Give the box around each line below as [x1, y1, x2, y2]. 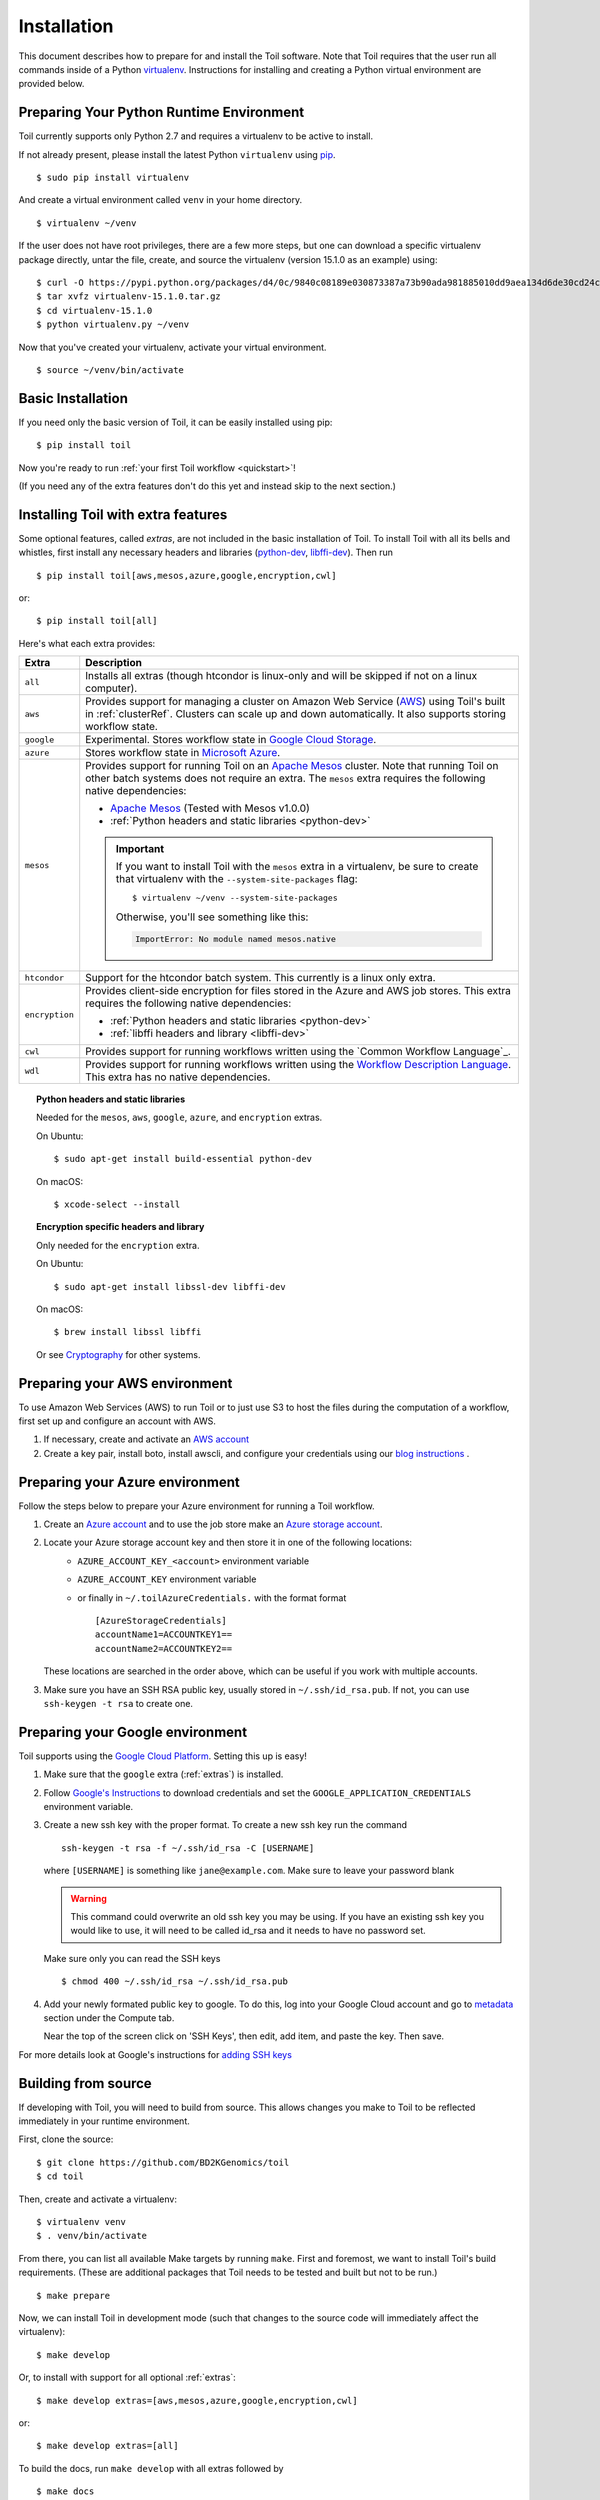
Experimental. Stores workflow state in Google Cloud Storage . [85, 733, 377, 747]
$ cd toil [36, 2171, 84, 2182]
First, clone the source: [18, 2133, 114, 2145]
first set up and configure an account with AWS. [18, 1415, 217, 1427]
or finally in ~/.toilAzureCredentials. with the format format [77, 1591, 347, 1604]
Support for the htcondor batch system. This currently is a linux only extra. [85, 971, 436, 985]
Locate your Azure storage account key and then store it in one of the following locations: [43, 1536, 413, 1549]
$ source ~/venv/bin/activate [36, 364, 185, 375]
